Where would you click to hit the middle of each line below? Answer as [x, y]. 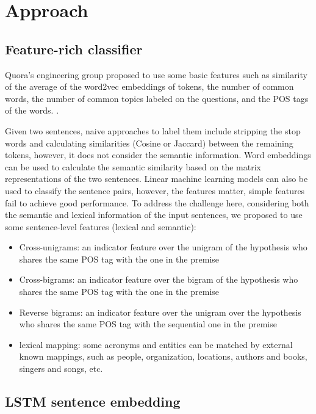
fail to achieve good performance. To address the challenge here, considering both [157, 202]
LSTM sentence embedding [93, 401]
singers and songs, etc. [61, 369]
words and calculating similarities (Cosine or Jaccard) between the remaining [149, 143]
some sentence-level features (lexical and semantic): [101, 226]
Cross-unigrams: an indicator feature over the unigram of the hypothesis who [163, 247]
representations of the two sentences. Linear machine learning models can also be [156, 179]
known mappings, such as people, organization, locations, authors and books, [163, 356]
